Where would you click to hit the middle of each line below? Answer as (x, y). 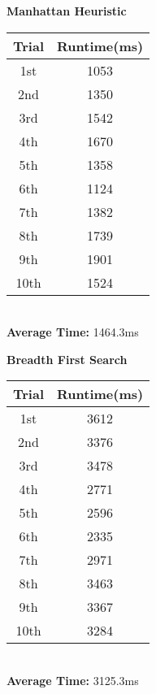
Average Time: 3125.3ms (73, 680)
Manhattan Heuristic (67, 11)
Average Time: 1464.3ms (73, 332)
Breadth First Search (67, 359)
